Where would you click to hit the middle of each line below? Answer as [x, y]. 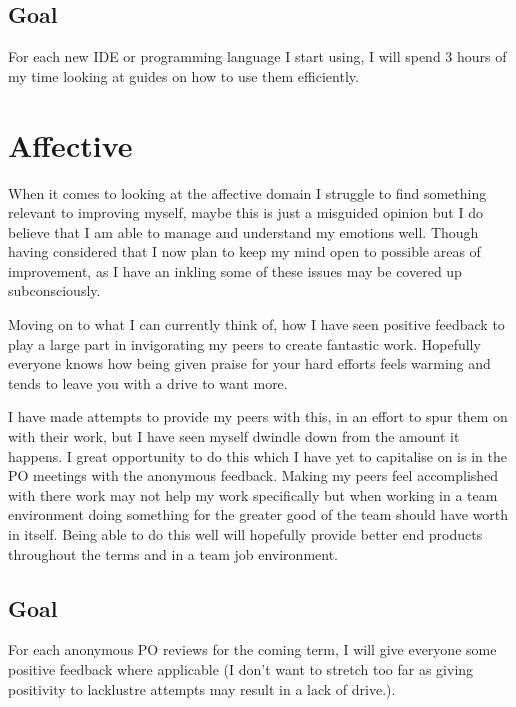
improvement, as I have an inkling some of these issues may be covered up [235, 270]
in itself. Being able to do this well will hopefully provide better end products [245, 534]
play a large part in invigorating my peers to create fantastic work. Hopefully [244, 343]
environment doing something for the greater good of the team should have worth [258, 514]
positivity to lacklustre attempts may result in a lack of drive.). [202, 688]
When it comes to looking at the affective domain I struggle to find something [247, 192]
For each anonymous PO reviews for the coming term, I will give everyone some [252, 649]
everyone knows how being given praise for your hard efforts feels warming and [249, 363]
